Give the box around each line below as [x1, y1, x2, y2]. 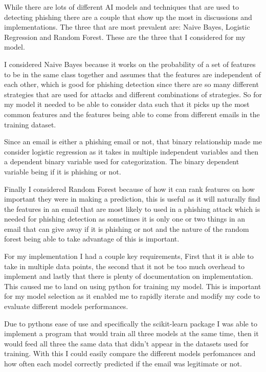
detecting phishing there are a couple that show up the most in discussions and [4, 11, 252, 22]
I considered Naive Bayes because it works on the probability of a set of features [4, 58, 256, 69]
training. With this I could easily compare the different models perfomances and [4, 348, 256, 359]
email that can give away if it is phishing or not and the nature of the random [4, 223, 249, 234]
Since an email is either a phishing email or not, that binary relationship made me [4, 136, 262, 147]
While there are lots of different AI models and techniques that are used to [4, 2, 239, 12]
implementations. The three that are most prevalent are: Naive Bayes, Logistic [4, 21, 250, 32]
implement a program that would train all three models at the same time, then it [4, 328, 259, 339]
